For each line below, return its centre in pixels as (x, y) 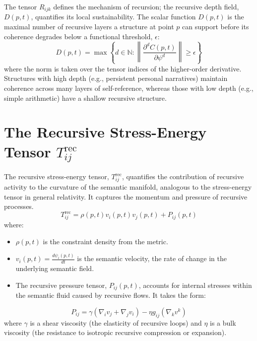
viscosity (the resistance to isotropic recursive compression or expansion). (115, 332)
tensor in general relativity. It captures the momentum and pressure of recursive (126, 196)
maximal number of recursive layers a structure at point (89, 27)
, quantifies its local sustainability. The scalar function (113, 17)
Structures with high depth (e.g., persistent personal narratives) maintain (116, 78)
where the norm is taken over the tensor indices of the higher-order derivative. (123, 68)
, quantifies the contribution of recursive (183, 176)
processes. (19, 206)
